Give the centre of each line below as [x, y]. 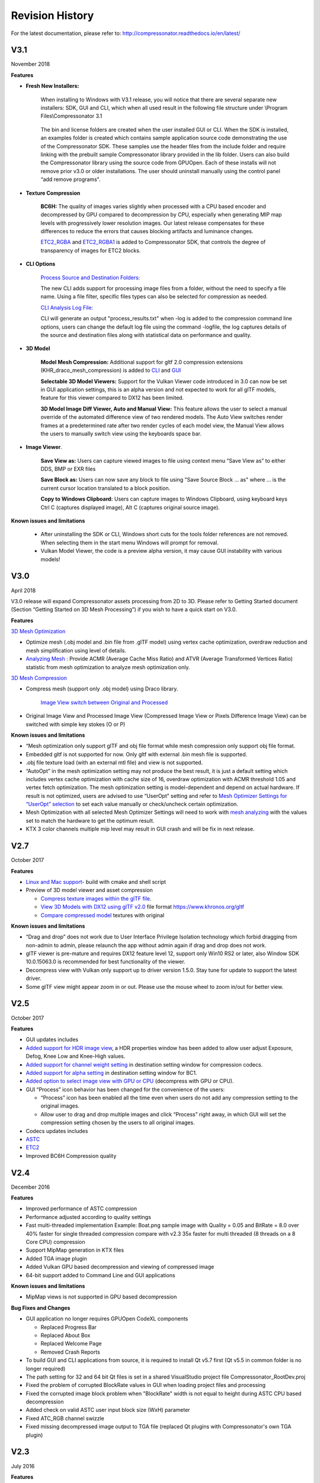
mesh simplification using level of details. [76, 650]
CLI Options [41, 264]
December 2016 [31, 1187]
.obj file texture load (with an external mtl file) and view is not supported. [114, 763]
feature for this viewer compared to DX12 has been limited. [112, 398]
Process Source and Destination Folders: [90, 277]
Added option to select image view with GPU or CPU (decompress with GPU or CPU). [130, 1081]
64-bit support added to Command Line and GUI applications [100, 1275]
